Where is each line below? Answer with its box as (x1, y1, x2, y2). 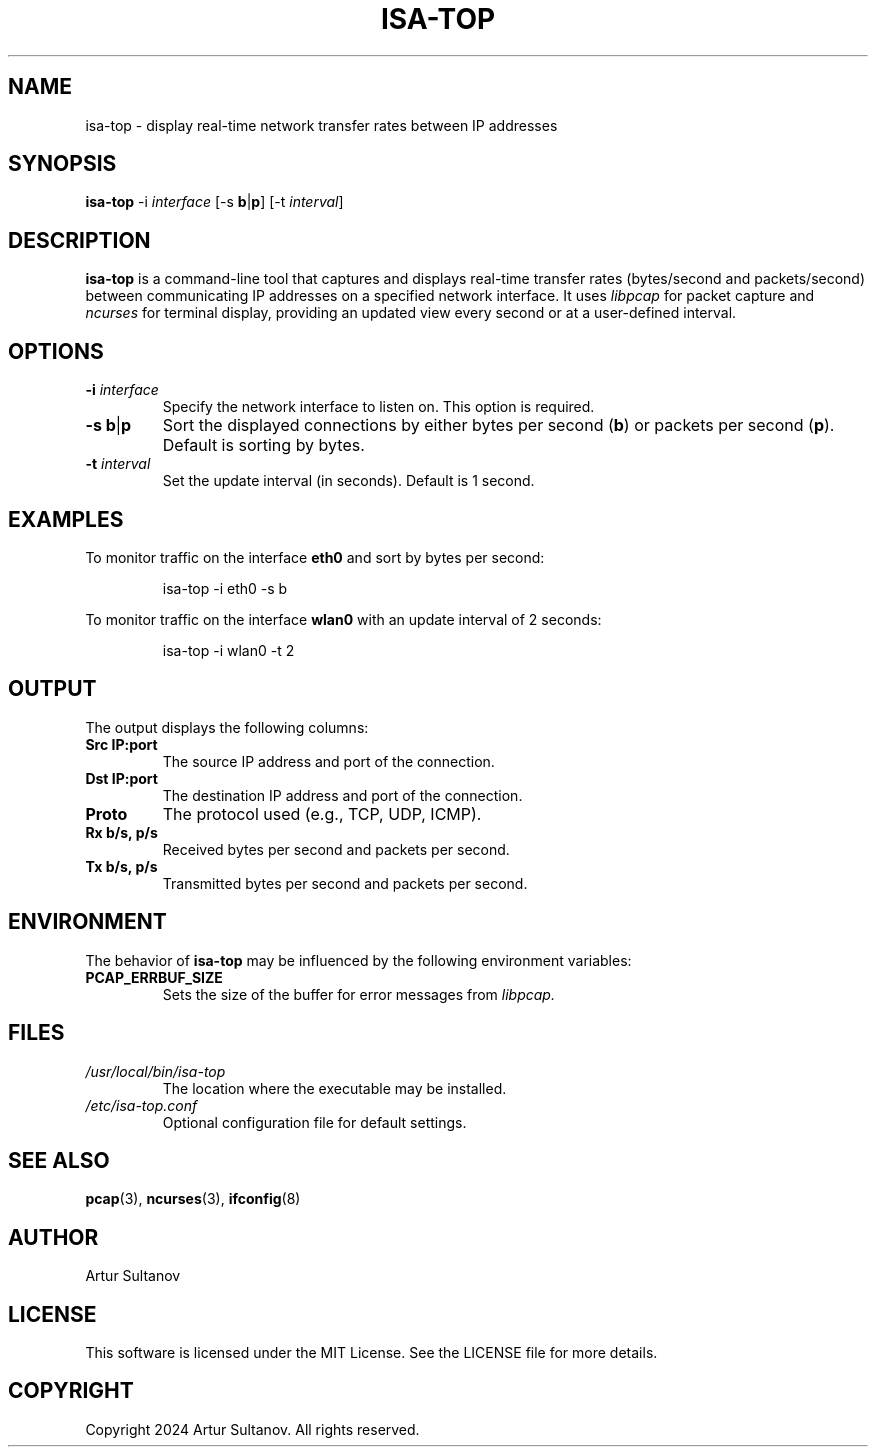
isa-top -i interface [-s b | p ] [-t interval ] (85, 193, 344, 211)
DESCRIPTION (8, 227, 151, 253)
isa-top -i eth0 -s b (162, 579, 288, 597)
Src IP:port (85, 735, 158, 753)
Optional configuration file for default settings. (162, 1113, 467, 1131)
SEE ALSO (8, 1147, 110, 1173)
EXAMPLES (8, 506, 124, 532)
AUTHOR (8, 1224, 99, 1250)
